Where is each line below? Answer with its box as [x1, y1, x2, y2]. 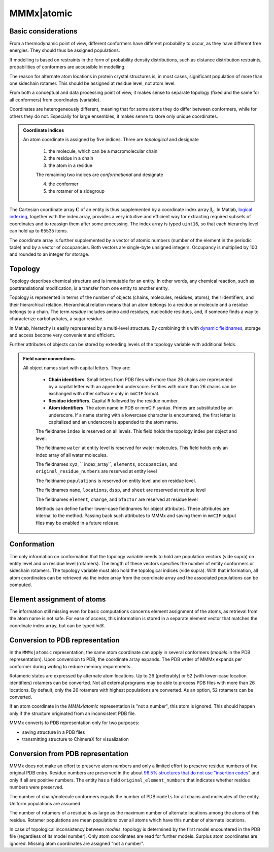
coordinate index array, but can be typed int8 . [9, 622, 105, 629]
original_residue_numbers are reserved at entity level [36, 468, 157, 474]
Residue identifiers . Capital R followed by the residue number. [48, 397, 179, 403]
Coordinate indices [23, 127, 64, 133]
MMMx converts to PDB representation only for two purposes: [9, 720, 140, 726]
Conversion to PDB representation [9, 636, 120, 644]
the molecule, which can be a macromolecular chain [48, 148, 158, 154]
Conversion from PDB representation [9, 749, 129, 758]
